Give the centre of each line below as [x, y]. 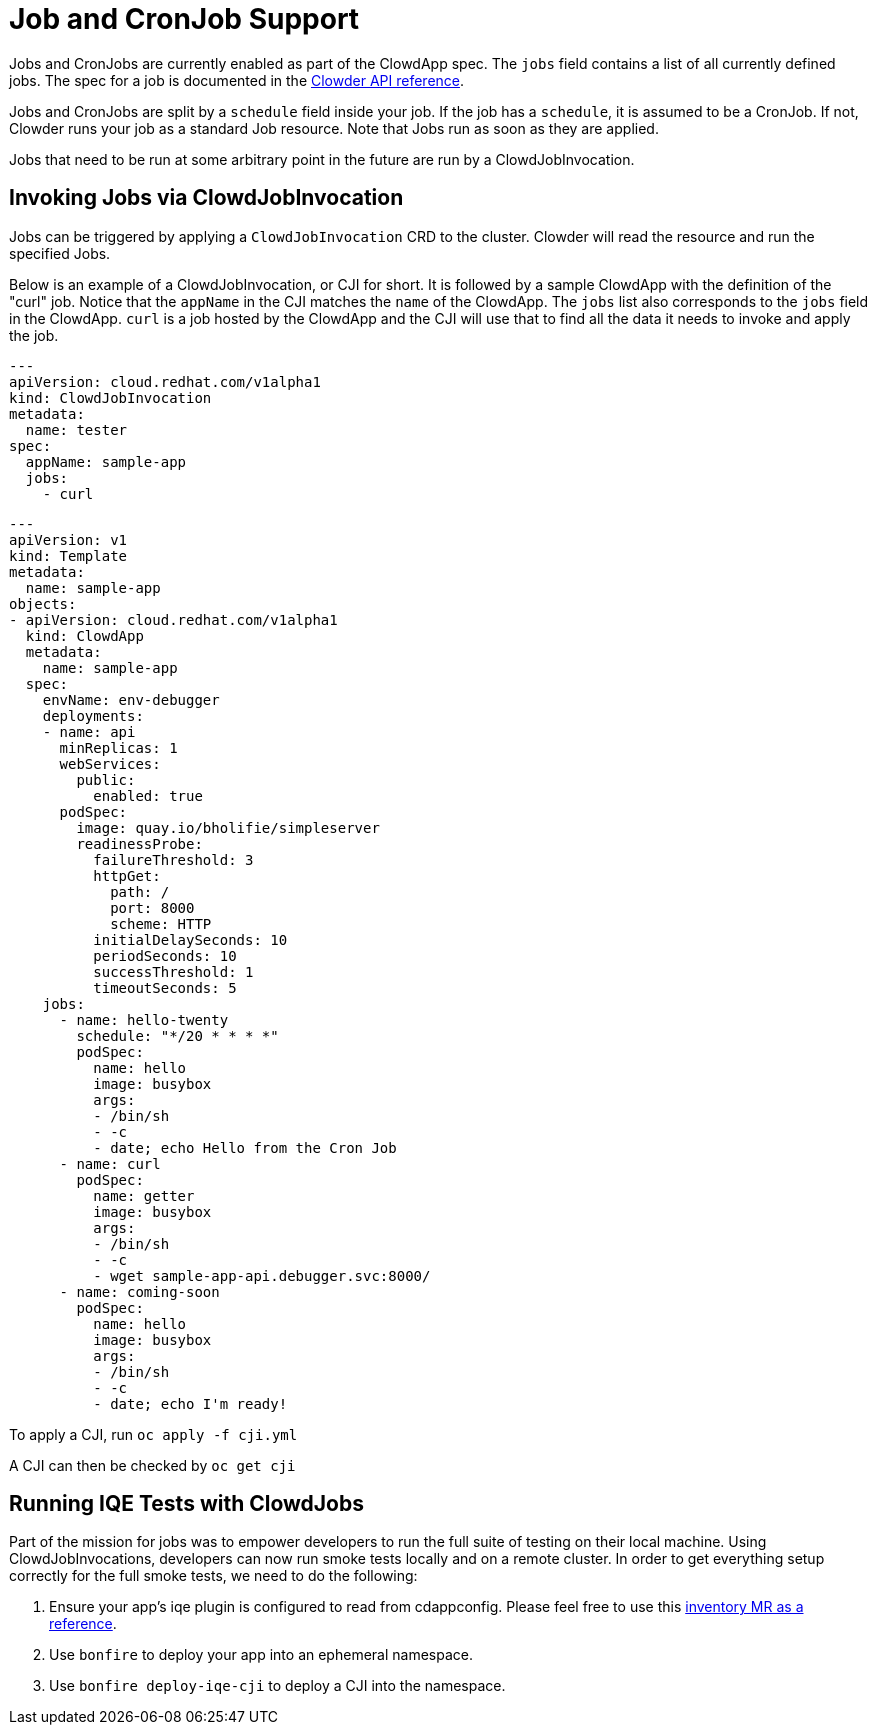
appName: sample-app [106, 461]
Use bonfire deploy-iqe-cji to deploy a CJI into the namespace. [277, 1686]
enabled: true [148, 795]
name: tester [76, 429]
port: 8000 [152, 907]
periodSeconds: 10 [165, 955]
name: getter [144, 1195]
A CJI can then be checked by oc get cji [152, 1465]
